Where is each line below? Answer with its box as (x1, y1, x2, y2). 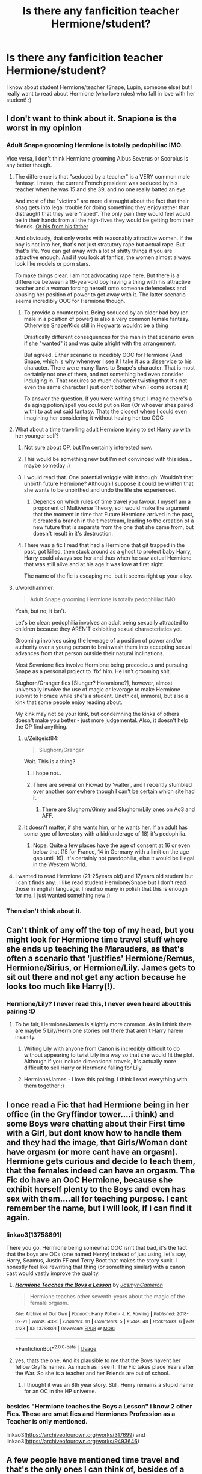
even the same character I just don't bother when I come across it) (23, 383, 189, 390)
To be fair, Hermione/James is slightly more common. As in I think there (14, 1021, 192, 1028)
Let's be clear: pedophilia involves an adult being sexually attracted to (14, 619, 188, 626)
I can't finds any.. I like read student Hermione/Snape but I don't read (14, 879, 186, 886)
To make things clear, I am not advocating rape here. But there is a (14, 272, 180, 279)
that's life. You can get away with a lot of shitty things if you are (14, 247, 173, 254)
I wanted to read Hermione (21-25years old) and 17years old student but (14, 872, 194, 879)
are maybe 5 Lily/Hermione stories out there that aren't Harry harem (14, 1027, 183, 1035)
